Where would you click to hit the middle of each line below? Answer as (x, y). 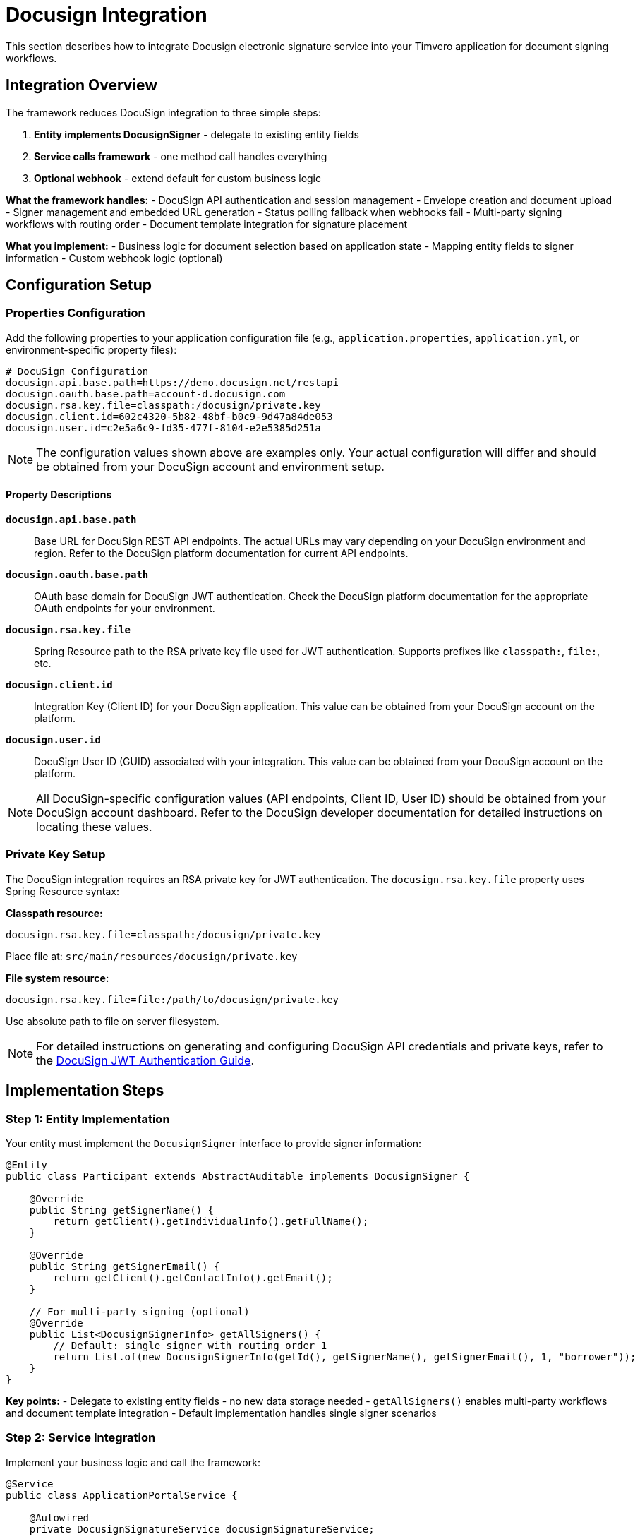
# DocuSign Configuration (77, 371)
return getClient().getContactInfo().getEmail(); (193, 1278)
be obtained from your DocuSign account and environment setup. (210, 466)
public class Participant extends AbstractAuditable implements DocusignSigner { (238, 1176)
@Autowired (59, 1517)
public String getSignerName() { (122, 1210)
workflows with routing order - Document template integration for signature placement (207, 224)
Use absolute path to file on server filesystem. (113, 1021)
